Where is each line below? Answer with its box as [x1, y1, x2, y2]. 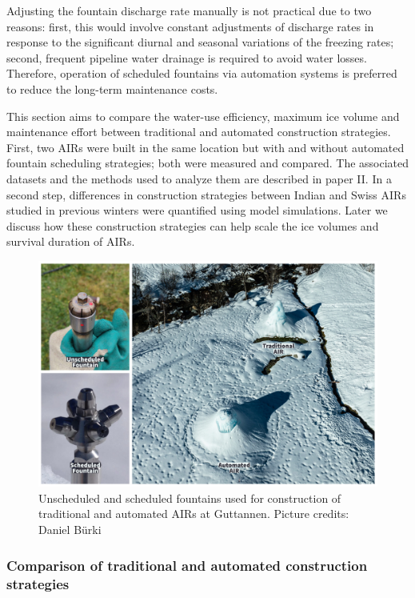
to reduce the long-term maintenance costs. [6, 80, 218, 97]
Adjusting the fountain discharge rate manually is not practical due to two [6, 2, 372, 18]
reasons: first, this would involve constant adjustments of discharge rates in [6, 18, 374, 34]
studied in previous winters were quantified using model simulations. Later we [6, 202, 388, 219]
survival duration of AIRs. [6, 233, 135, 250]
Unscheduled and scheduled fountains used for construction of [38, 489, 341, 506]
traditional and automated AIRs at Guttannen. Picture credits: [38, 505, 349, 522]
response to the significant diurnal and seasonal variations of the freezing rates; [6, 34, 394, 50]
